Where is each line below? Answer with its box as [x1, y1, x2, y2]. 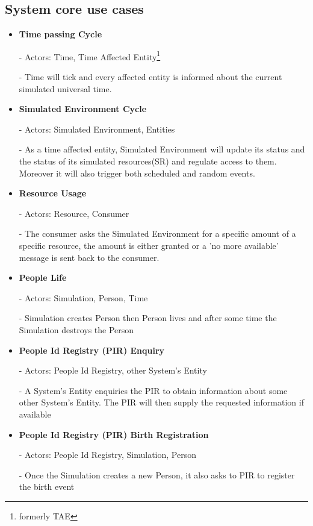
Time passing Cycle [19, 28, 102, 40]
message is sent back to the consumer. [19, 251, 160, 263]
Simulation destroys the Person [19, 323, 134, 336]
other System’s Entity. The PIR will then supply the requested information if [19, 396, 304, 409]
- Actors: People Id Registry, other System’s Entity [19, 364, 207, 377]
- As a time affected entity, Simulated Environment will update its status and [19, 143, 305, 155]
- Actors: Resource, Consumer [19, 207, 129, 219]
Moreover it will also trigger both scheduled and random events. [19, 166, 255, 179]
